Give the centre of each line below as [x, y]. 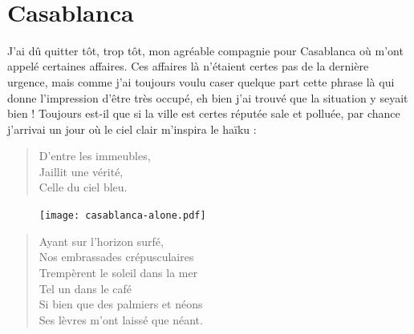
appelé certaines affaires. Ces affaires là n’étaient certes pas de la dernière [188, 66]
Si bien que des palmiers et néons [121, 304]
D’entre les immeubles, [95, 156]
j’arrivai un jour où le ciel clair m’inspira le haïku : [132, 129]
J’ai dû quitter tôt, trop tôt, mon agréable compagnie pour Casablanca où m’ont [205, 50]
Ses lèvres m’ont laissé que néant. [121, 319]
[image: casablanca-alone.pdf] [123, 216]
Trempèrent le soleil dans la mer [118, 272]
